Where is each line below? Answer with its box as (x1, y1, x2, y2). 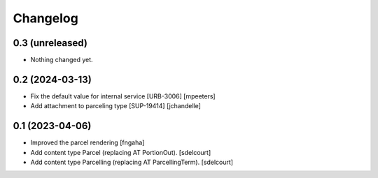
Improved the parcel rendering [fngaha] (30, 138, 145, 147)
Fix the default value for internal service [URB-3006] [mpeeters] (30, 91, 216, 101)
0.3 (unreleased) (13, 37, 87, 49)
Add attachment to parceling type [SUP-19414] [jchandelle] (30, 102, 201, 110)
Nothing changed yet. (30, 56, 94, 64)
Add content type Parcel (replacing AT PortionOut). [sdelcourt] (30, 148, 211, 156)
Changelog (13, 10, 78, 26)
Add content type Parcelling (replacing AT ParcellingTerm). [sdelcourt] (30, 158, 234, 167)
